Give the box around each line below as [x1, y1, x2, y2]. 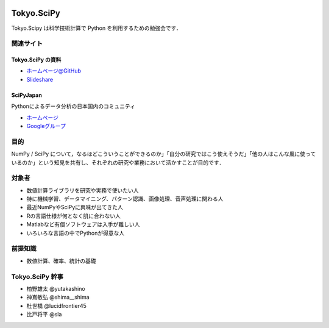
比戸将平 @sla [26, 311, 62, 318]
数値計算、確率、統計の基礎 [26, 257, 96, 265]
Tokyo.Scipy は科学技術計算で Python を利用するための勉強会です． [11, 24, 182, 32]
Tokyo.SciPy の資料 [11, 56, 62, 63]
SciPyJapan [11, 91, 42, 99]
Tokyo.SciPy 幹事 [11, 272, 64, 280]
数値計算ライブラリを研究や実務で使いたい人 [26, 187, 139, 194]
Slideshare [26, 76, 54, 83]
